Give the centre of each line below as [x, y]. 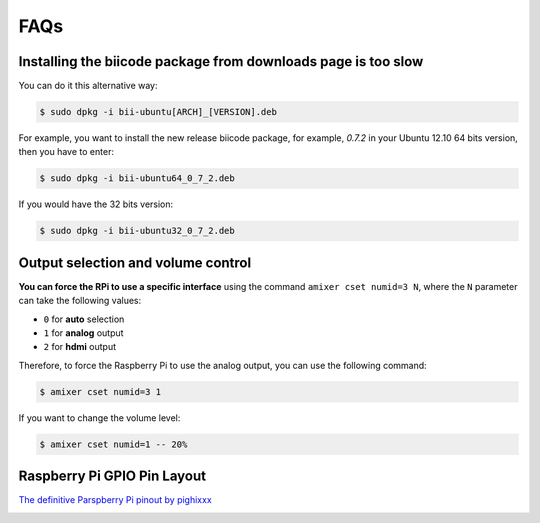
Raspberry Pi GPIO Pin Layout [112, 476]
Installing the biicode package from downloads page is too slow [221, 61]
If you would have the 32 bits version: [96, 204]
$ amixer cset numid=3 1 [100, 391]
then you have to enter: [66, 152]
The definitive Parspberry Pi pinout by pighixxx [115, 500]
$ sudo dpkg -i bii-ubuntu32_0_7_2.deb [137, 231]
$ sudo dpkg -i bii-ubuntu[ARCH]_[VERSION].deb [158, 112]
